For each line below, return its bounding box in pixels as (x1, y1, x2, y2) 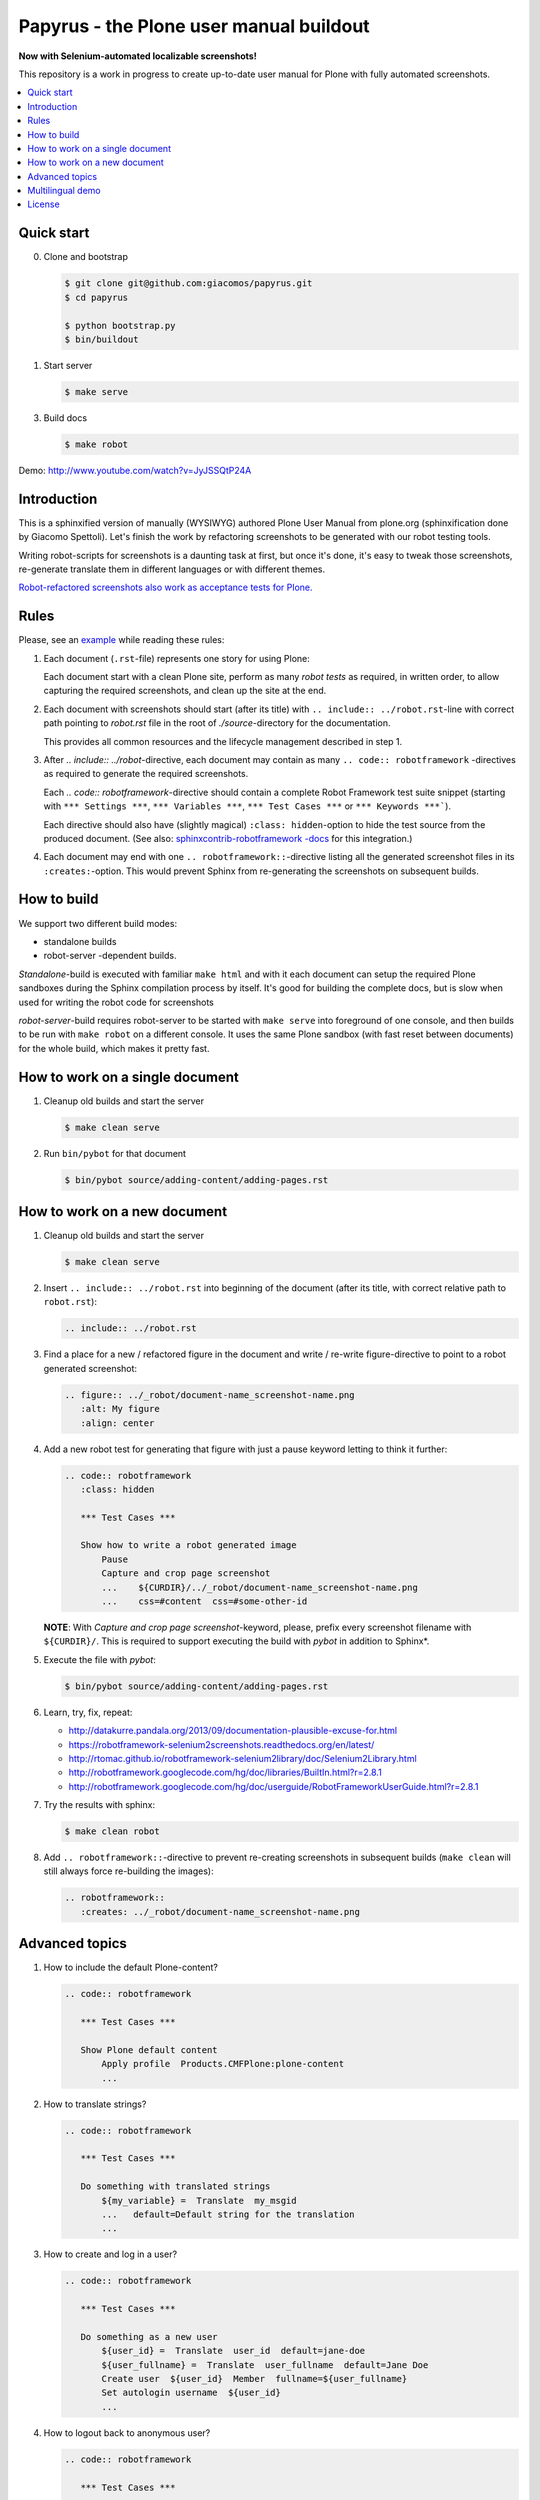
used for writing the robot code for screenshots (18, 996, 214, 1008)
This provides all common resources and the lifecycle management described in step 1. (43, 735, 403, 747)
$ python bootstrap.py (64, 320, 176, 331)
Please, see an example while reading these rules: (18, 634, 225, 646)
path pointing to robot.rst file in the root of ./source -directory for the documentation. (43, 717, 391, 729)
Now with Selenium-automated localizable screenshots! (18, 50, 257, 62)
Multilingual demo (27, 185, 101, 197)
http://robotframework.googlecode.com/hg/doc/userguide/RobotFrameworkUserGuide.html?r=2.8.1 (68, 1780, 479, 1792)
